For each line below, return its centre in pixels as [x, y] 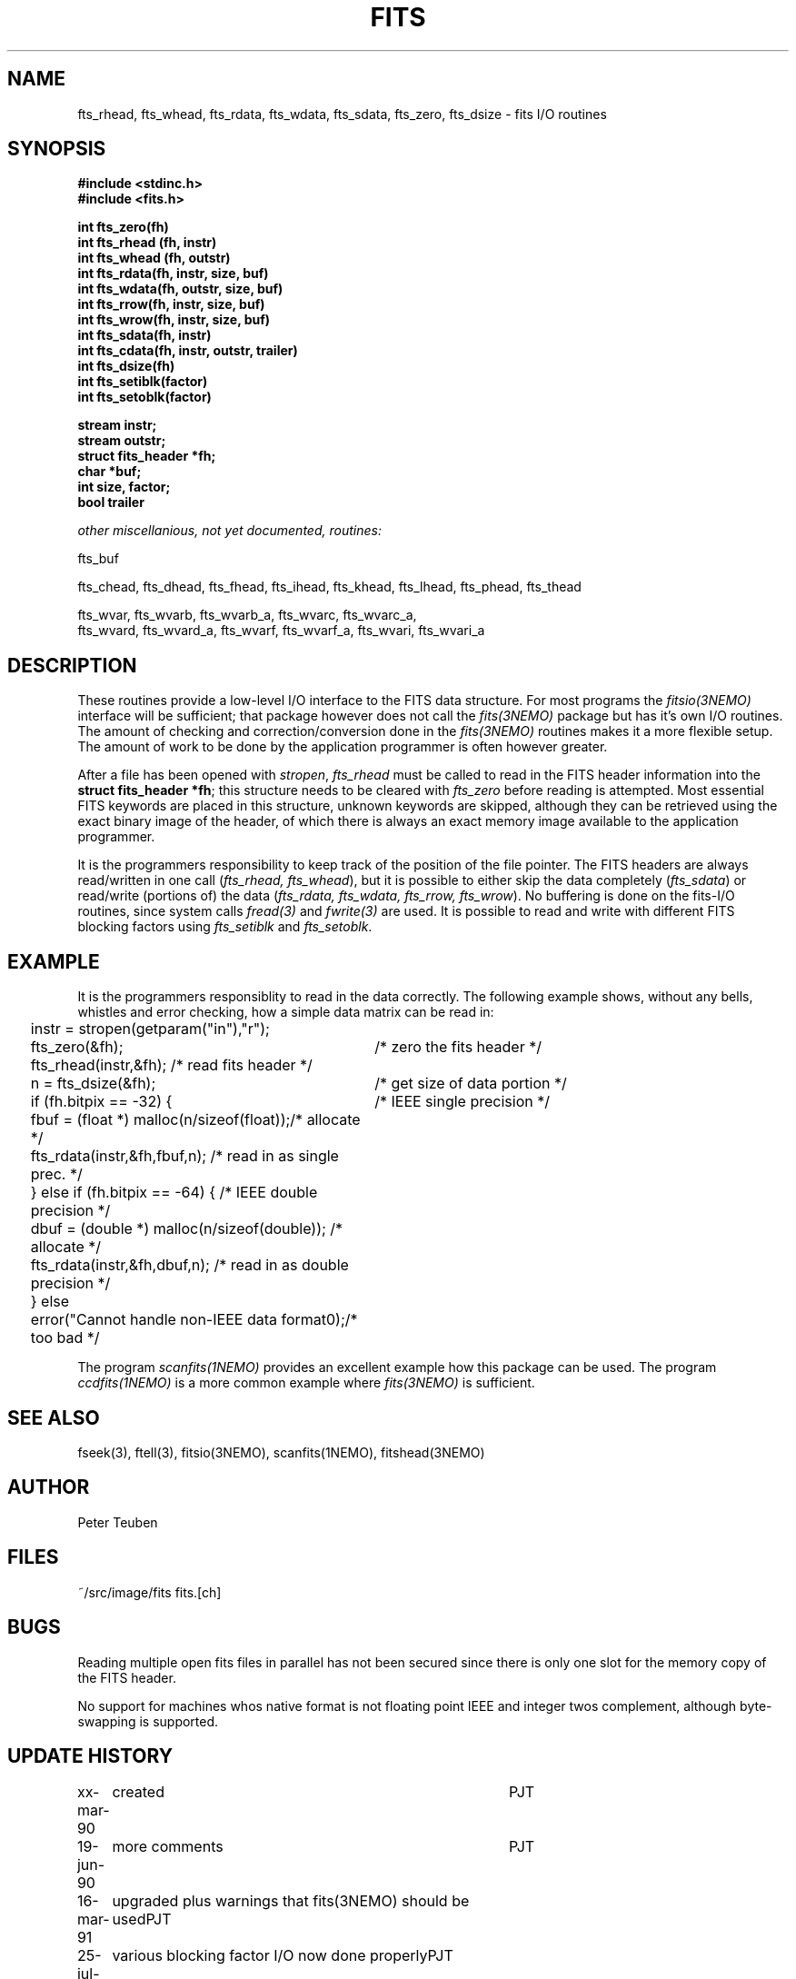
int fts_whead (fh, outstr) [154, 258]
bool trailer [111, 502]
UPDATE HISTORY [90, 1755]
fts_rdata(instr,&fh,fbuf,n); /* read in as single [184, 1156]
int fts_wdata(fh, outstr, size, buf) [180, 289]
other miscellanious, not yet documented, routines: [229, 531]
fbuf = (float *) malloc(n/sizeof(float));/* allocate [195, 1120]
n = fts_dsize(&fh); [93, 1084]
